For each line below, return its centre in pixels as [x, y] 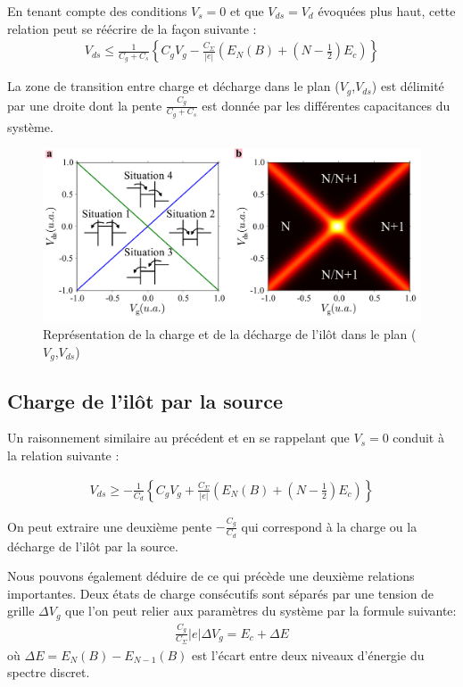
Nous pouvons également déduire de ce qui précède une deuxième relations [211, 576]
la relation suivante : [63, 455]
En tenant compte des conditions [97, 11]
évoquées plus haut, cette [387, 11]
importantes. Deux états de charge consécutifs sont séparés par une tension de [221, 593]
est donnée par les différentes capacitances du [326, 105]
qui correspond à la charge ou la [329, 526]
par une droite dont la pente [85, 105]
